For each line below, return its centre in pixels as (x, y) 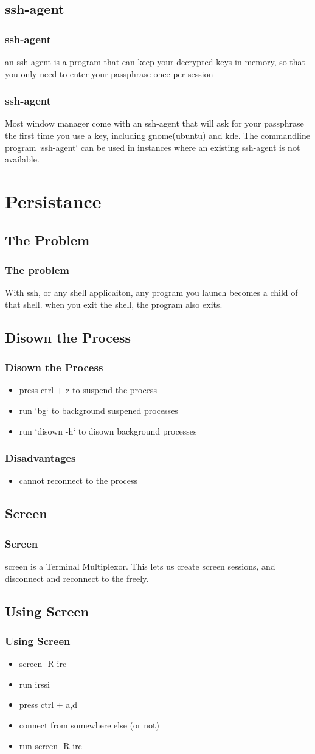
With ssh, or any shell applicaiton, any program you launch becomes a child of (151, 292)
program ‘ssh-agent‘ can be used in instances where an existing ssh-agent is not (153, 147)
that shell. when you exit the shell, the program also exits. (114, 304)
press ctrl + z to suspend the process (88, 390)
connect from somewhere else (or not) (89, 724)
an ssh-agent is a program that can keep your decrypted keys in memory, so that (155, 61)
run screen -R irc (50, 745)
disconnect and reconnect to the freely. (77, 578)
